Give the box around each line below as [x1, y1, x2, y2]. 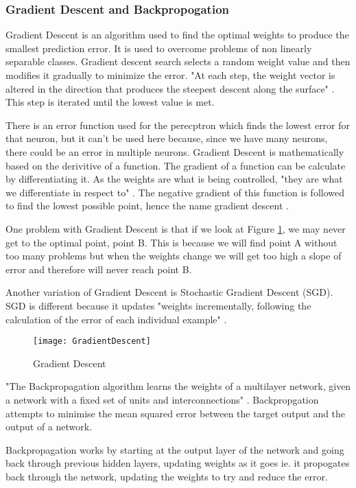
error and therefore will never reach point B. [5, 262, 192, 276]
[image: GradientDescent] [33, 336, 151, 347]
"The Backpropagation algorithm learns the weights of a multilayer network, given [5, 379, 351, 393]
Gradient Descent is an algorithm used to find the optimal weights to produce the [5, 27, 349, 42]
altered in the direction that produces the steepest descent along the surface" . [5, 81, 335, 95]
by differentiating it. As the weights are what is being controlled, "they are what [5, 172, 343, 186]
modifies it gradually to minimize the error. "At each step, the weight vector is [5, 68, 335, 82]
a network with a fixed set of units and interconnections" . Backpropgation [5, 392, 319, 406]
